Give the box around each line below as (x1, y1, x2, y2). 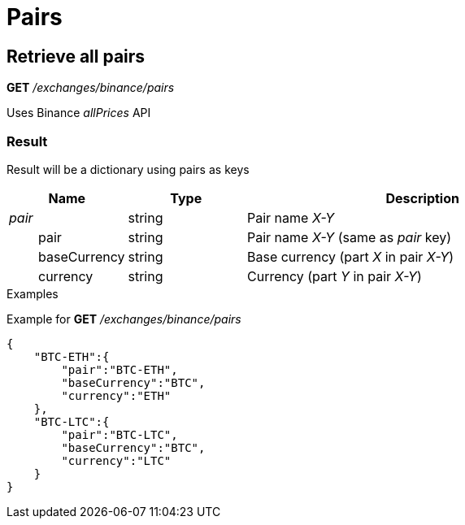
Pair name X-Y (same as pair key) (247, 228, 452, 245)
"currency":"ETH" (61, 388, 172, 402)
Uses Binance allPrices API (7, 106, 151, 120)
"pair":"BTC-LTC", (61, 427, 178, 441)
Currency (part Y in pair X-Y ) (247, 267, 422, 284)
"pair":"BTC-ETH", (61, 362, 178, 376)
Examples (7, 286, 59, 301)
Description (385, 189, 459, 206)
